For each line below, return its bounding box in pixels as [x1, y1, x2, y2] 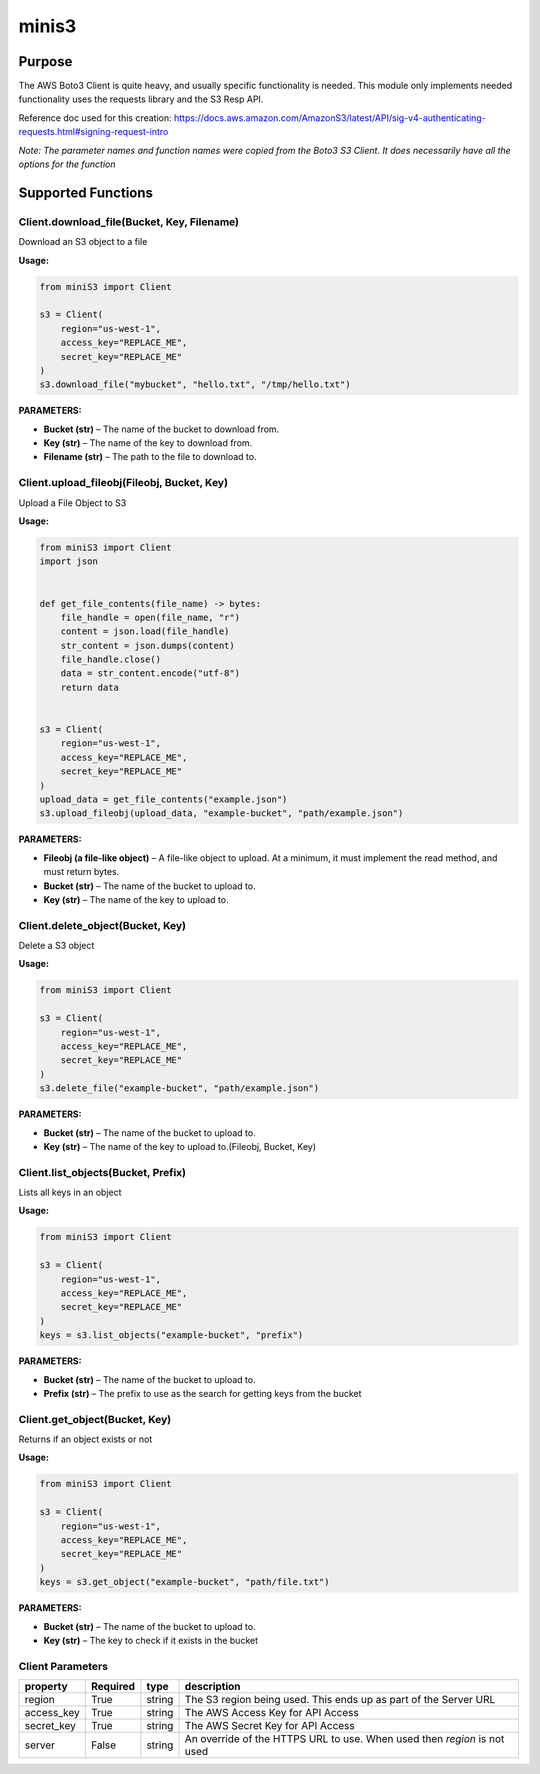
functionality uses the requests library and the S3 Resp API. [18, 93, 264, 105]
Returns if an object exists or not [18, 1433, 153, 1445]
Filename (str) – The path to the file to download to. [43, 451, 257, 463]
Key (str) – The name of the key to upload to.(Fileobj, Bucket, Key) [43, 1140, 317, 1152]
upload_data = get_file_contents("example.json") [39, 793, 288, 805]
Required [90, 1680, 135, 1694]
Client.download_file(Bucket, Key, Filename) [18, 215, 240, 229]
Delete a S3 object [18, 940, 95, 952]
